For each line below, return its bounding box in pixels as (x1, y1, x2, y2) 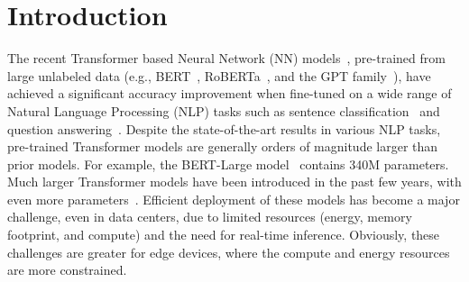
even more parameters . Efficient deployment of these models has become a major (7, 189, 460, 208)
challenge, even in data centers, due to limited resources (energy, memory (7, 207, 412, 226)
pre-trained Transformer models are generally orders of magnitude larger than (7, 137, 438, 156)
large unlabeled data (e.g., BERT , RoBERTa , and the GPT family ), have (7, 66, 431, 85)
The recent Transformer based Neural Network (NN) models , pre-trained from (7, 49, 446, 68)
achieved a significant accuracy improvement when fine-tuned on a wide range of (7, 84, 452, 103)
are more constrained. (7, 260, 127, 279)
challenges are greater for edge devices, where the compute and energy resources (7, 242, 450, 261)
